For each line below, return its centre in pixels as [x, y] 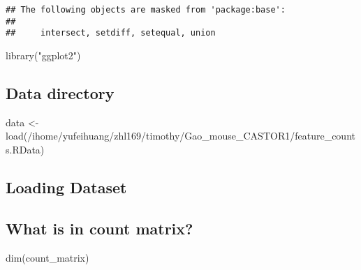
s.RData [23, 149]
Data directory [60, 92]
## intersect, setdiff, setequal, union [111, 33]
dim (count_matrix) [47, 257]
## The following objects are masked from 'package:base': [146, 10]
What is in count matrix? [100, 228]
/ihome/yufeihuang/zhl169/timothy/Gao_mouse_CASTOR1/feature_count [191, 136]
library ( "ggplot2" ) [43, 55]
